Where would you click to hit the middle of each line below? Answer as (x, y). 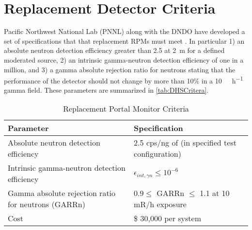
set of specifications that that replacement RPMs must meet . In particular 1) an (124, 41)
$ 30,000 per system (167, 218)
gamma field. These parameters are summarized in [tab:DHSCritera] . (106, 90)
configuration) (157, 153)
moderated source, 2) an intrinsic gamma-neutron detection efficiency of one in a (124, 59)
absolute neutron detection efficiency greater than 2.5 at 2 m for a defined (114, 50)
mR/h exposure (160, 204)
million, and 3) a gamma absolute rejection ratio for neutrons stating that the (120, 69)
